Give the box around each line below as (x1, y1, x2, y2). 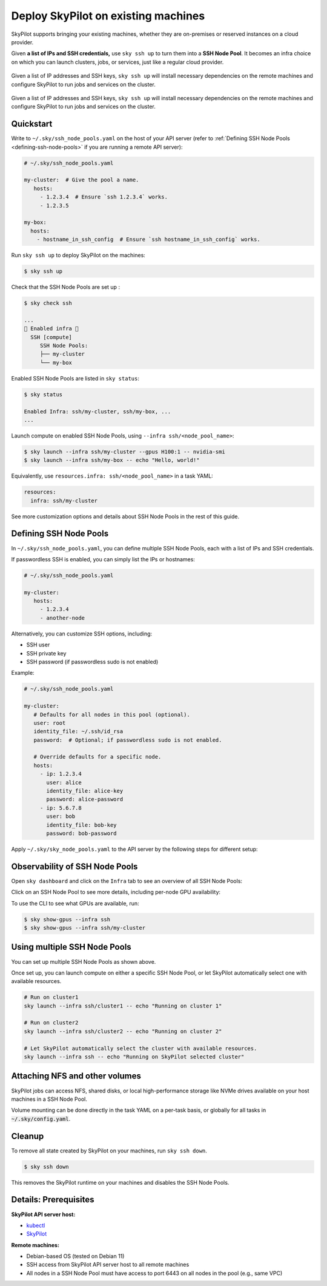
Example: (11, 669, 35, 677)
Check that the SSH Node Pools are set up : (11, 283, 121, 291)
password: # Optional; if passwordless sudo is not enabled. (33, 736, 222, 743)
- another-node (39, 614, 85, 621)
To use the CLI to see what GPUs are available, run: (11, 899, 139, 907)
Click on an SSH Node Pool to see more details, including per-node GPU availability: (11, 888, 221, 896)
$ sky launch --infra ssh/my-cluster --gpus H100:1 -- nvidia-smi (24, 448, 225, 455)
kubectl (26, 1222, 45, 1229)
